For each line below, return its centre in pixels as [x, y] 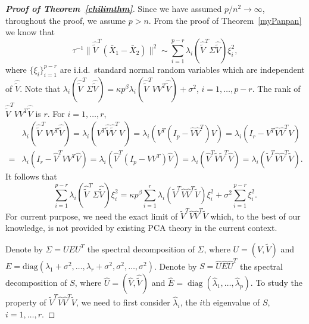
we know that [30, 32]
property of [26, 302]
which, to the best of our [255, 216]
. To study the [277, 283]
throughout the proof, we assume [66, 20]
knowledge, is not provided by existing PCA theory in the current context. [141, 228]
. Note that [40, 88]
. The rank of [276, 88]
